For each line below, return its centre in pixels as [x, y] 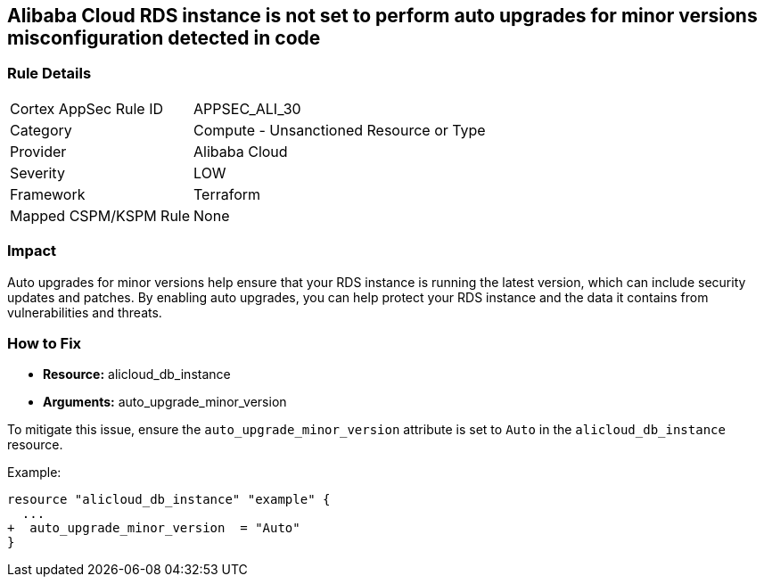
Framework [48, 194]
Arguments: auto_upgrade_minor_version [165, 402]
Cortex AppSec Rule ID [87, 108]
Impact [32, 251]
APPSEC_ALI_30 [247, 108]
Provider [38, 151]
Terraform [227, 194]
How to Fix [45, 343]
